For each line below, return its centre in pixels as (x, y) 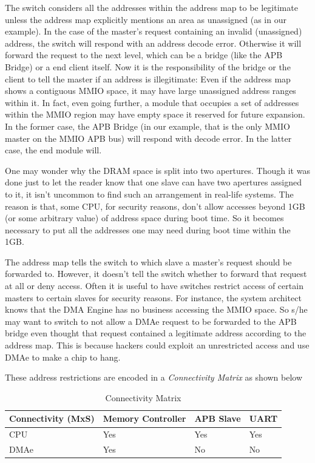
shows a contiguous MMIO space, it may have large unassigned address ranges (151, 91)
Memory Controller (144, 418)
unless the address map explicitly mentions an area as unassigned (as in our (146, 19)
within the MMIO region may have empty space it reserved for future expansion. (155, 114)
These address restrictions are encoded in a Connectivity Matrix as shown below (154, 377)
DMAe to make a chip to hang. (63, 357)
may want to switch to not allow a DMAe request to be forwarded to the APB (151, 321)
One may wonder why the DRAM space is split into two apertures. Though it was (157, 170)
